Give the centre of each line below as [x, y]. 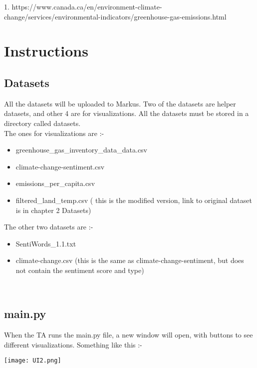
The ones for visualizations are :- [54, 133]
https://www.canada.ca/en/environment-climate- [87, 6]
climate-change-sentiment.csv [60, 166]
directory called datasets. [42, 123]
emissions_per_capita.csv [55, 183]
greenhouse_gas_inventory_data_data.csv [82, 150]
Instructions [46, 51]
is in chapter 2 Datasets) [53, 210]
